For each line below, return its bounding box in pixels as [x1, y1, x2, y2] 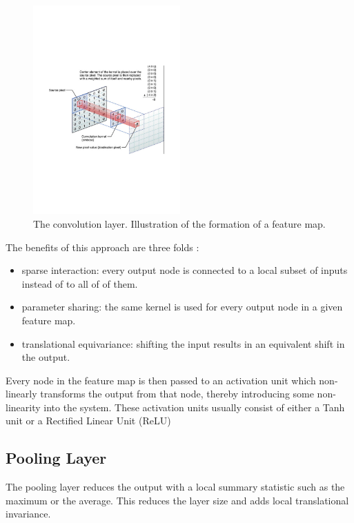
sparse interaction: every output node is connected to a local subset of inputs [21, 263, 348, 277]
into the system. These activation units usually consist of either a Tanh [43, 399, 345, 414]
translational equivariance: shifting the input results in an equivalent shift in [21, 336, 345, 351]
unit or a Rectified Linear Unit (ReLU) [6, 413, 171, 428]
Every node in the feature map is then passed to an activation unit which [6, 373, 316, 387]
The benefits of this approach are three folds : [6, 239, 199, 254]
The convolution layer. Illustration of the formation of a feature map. [33, 216, 326, 230]
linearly [6, 386, 37, 401]
